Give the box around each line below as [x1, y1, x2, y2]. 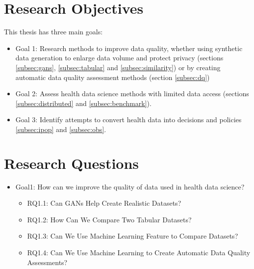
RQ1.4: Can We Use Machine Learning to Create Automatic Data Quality [27, 247, 251, 257]
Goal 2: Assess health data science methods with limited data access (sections [15, 88, 249, 99]
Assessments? [27, 257, 68, 267]
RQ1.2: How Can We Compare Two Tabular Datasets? [27, 214, 192, 224]
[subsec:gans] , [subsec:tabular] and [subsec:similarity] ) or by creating [15, 62, 221, 72]
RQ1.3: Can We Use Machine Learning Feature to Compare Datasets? [27, 231, 238, 241]
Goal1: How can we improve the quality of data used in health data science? [15, 181, 245, 191]
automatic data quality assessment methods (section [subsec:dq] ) [15, 72, 210, 82]
